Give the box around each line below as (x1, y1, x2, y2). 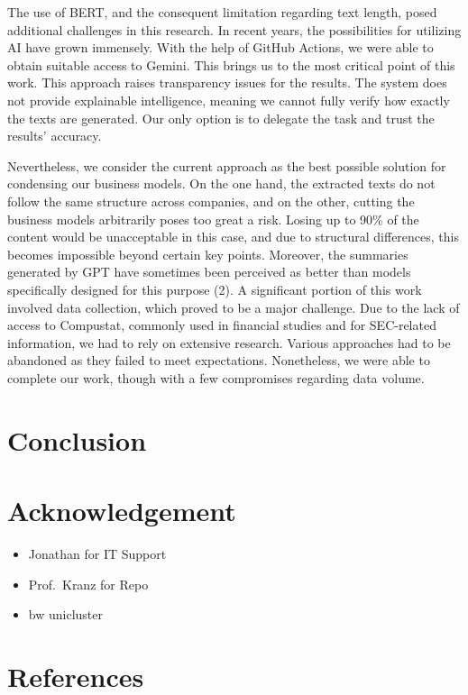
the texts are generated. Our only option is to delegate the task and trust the (7, 108, 435, 127)
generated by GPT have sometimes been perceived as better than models (7, 262, 411, 281)
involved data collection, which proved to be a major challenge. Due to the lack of (7, 297, 460, 316)
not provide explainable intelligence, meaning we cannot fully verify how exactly (7, 90, 450, 109)
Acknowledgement (7, 492, 236, 529)
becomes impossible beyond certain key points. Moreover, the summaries (7, 244, 408, 263)
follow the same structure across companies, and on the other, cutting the (7, 191, 415, 210)
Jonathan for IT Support (28, 544, 167, 562)
